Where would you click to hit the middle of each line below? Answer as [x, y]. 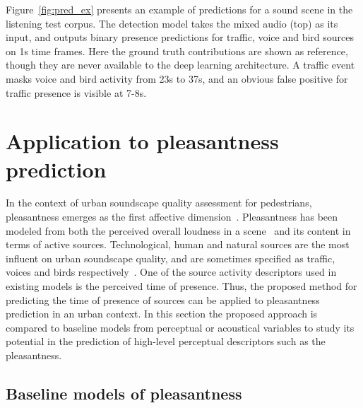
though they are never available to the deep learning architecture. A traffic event [180, 65]
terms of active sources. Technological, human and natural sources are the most [178, 244]
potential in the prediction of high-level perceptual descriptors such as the [166, 341]
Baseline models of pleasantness [124, 393]
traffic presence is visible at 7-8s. [76, 92]
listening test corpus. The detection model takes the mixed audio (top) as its [172, 23]
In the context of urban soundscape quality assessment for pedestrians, [159, 203]
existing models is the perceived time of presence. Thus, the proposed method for [181, 286]
